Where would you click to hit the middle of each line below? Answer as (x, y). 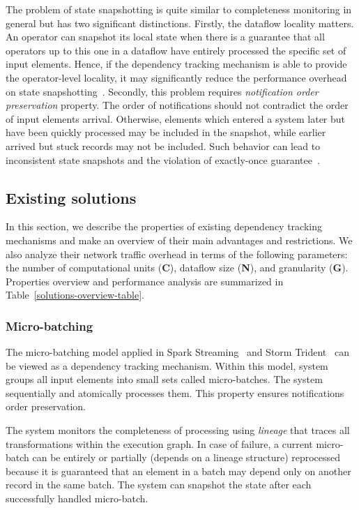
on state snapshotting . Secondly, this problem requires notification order (162, 91)
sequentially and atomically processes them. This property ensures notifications (175, 392)
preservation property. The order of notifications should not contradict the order (177, 105)
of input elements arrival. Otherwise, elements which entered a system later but (176, 118)
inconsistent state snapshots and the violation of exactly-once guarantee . (163, 159)
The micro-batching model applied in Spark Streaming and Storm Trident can (177, 352)
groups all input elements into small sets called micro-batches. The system (164, 379)
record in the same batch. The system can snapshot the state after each (159, 485)
